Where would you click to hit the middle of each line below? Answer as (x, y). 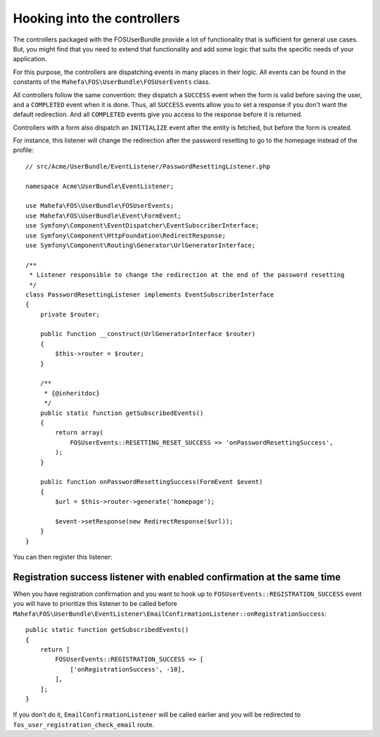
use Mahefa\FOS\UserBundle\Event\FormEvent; (104, 216)
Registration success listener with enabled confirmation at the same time (177, 577)
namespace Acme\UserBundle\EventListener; (100, 186)
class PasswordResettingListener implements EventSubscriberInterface (150, 295)
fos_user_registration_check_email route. (84, 724)
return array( (80, 433)
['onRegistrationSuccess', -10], (128, 669)
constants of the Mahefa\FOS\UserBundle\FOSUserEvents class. (112, 82)
